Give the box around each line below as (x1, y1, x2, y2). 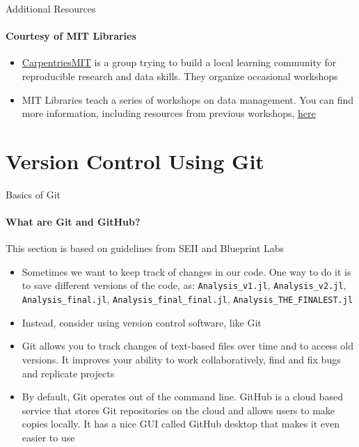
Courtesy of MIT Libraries (6, 29, 136, 43)
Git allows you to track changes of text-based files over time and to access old (22, 338, 353, 353)
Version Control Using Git (6, 146, 264, 175)
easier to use (22, 430, 75, 444)
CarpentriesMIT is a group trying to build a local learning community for (22, 55, 337, 70)
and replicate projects (22, 366, 115, 380)
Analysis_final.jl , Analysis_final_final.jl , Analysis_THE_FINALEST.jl (22, 292, 353, 306)
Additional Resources (6, 1, 96, 15)
